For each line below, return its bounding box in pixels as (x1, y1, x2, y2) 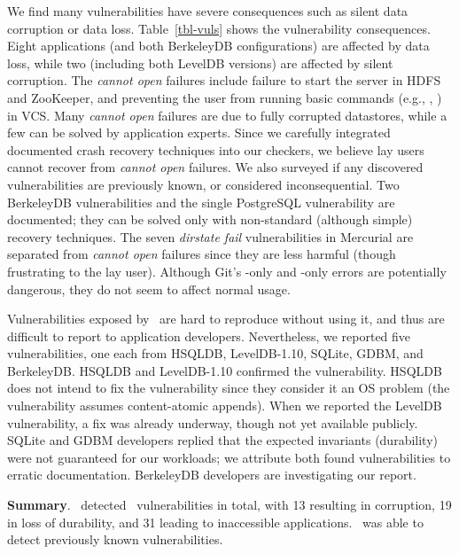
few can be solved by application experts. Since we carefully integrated (7, 123, 391, 142)
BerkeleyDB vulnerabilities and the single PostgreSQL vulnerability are (7, 192, 395, 211)
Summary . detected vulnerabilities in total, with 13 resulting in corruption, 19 (7, 495, 452, 514)
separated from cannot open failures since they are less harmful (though (7, 245, 396, 263)
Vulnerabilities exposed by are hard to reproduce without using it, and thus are (7, 309, 445, 328)
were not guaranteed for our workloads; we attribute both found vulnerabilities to (7, 448, 451, 466)
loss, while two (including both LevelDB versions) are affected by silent (7, 53, 393, 72)
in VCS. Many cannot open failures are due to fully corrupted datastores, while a (7, 105, 447, 124)
